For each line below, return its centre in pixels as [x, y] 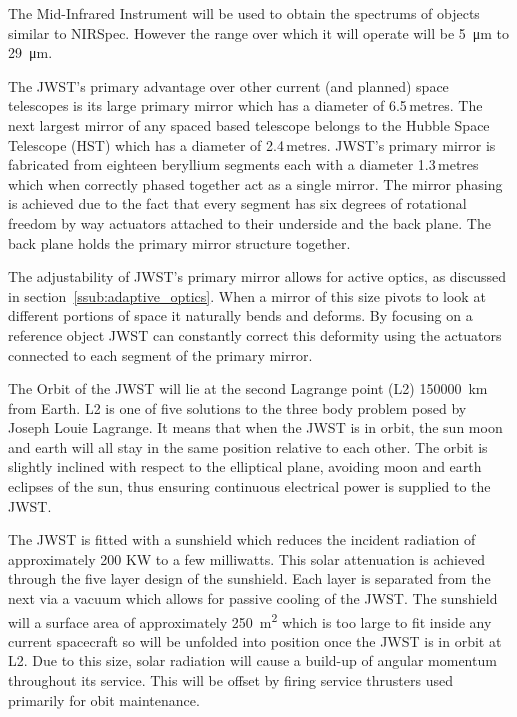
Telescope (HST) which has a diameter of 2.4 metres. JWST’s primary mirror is [252, 144]
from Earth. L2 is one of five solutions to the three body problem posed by [237, 407]
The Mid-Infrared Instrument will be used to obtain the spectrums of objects [244, 13]
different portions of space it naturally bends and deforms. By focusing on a [240, 315]
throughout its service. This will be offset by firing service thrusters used [230, 680]
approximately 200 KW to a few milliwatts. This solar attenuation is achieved [247, 558]
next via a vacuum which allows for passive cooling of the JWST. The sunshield [253, 598]
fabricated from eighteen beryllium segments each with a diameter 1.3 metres [243, 164]
